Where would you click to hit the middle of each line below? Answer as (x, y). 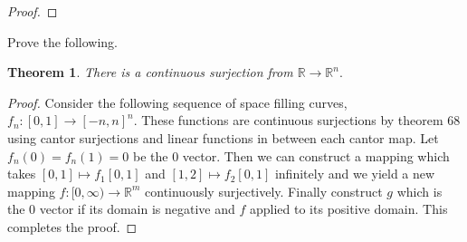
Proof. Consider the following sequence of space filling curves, (177, 102)
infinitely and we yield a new (355, 174)
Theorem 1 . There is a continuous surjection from (150, 72)
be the (151, 155)
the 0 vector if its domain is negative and (121, 209)
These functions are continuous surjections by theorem (292, 120)
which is (419, 191)
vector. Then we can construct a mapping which (316, 155)
